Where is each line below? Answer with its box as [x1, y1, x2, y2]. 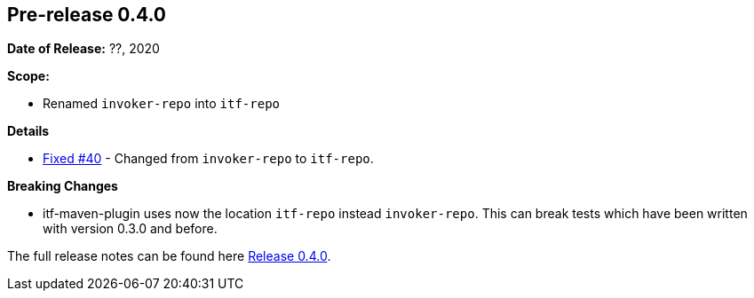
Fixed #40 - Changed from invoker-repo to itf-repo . [43, 151, 374, 167]
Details [7, 123, 50, 139]
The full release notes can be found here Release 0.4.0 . [7, 248, 331, 264]
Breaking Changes [7, 178, 118, 194]
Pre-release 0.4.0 [7, 4, 166, 26]
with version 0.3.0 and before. [43, 221, 218, 237]
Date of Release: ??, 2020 [7, 41, 160, 57]
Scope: [7, 68, 50, 84]
